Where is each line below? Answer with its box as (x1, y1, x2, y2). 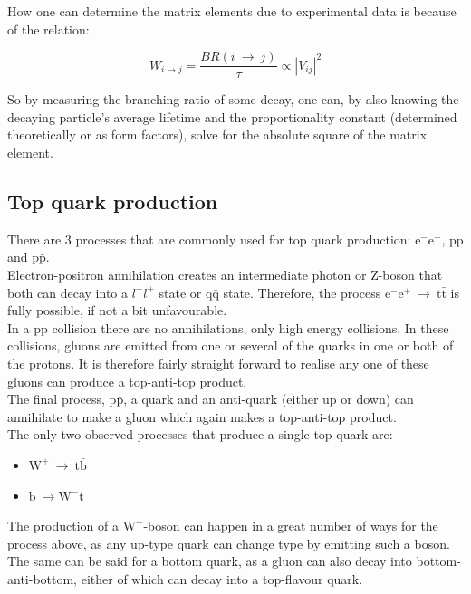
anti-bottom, (7, 569, 78, 588)
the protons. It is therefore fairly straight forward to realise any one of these (7, 353, 429, 372)
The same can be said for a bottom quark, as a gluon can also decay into (7, 551, 412, 570)
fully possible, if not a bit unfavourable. (7, 301, 227, 320)
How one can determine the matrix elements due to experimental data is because (7, 2, 457, 20)
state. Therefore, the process (223, 283, 381, 302)
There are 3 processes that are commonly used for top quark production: (7, 229, 411, 248)
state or (159, 283, 202, 302)
